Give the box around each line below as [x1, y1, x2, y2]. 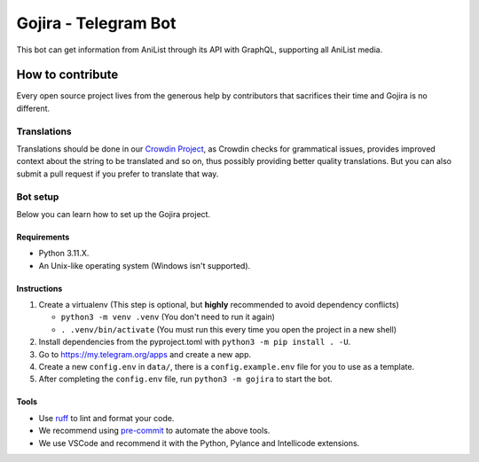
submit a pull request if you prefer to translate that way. [16, 168, 219, 179]
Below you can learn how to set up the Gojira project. [16, 208, 211, 219]
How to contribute [16, 67, 119, 82]
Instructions [16, 283, 63, 294]
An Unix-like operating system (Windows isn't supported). [38, 260, 251, 270]
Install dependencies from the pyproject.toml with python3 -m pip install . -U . [38, 337, 351, 348]
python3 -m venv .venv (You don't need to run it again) [60, 311, 275, 323]
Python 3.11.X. [38, 248, 90, 259]
